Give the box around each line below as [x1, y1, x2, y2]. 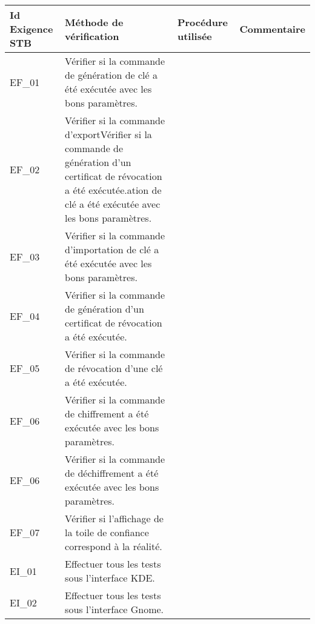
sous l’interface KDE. [65, 571, 155, 585]
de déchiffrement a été [65, 466, 159, 480]
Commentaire [239, 22, 305, 36]
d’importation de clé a [65, 242, 159, 256]
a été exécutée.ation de [65, 183, 162, 197]
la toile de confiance [65, 525, 149, 539]
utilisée [177, 28, 212, 43]
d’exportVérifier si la [65, 127, 152, 141]
